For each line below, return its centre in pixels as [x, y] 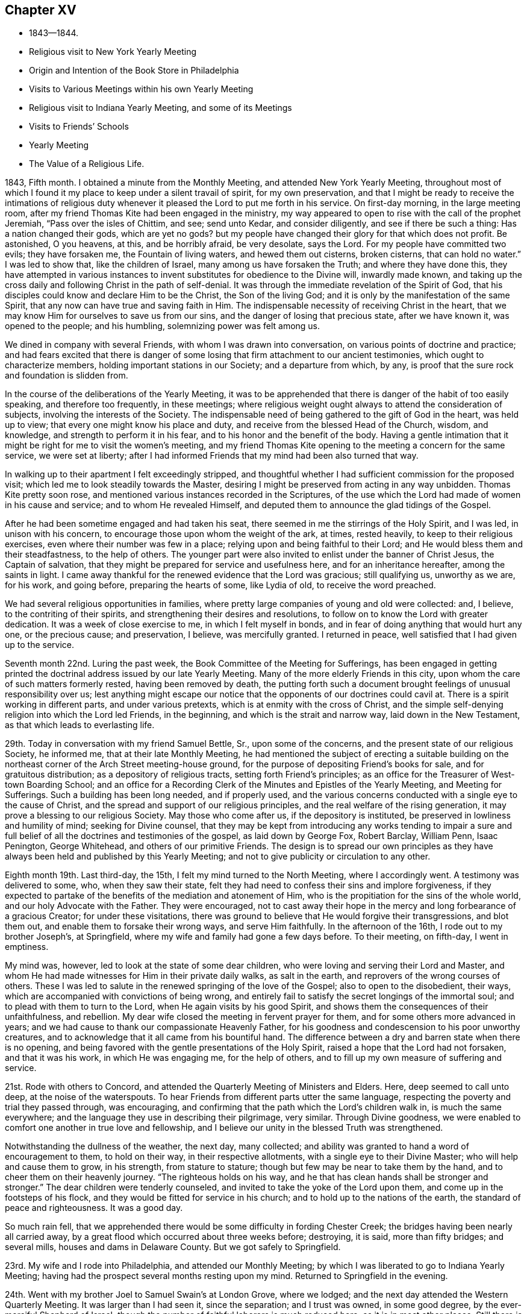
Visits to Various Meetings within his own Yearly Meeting [141, 89]
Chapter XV [41, 10]
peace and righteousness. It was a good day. [94, 1208]
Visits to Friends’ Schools [79, 127]
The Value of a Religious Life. [87, 164]
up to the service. [40, 645]
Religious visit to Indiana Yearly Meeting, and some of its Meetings [161, 108]
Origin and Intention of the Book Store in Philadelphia [134, 71]
